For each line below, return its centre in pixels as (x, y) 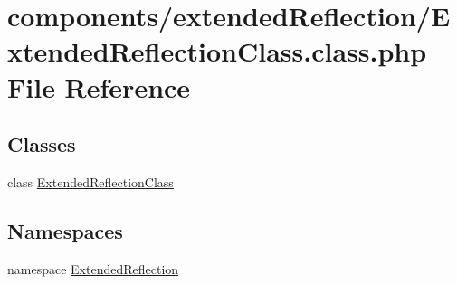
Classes (42, 144)
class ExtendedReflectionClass (90, 181)
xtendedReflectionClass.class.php (217, 51)
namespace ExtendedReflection (93, 268)
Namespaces (65, 230)
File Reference (99, 86)
